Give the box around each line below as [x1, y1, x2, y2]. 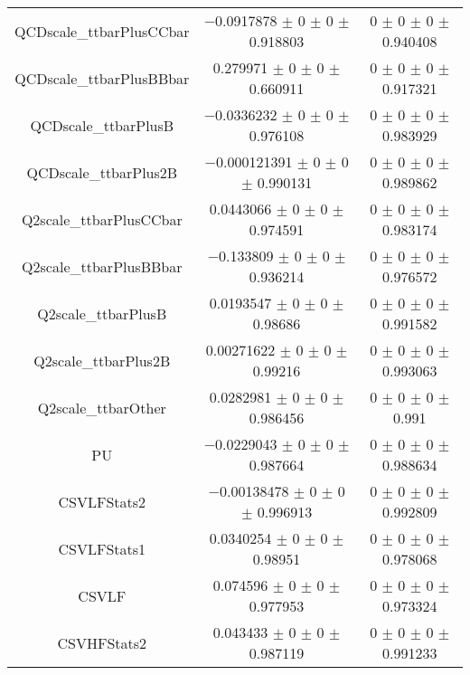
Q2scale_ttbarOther [37, 396, 166, 418]
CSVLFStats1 [58, 537, 146, 559]
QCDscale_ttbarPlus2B [26, 161, 178, 183]
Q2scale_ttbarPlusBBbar [22, 255, 183, 277]
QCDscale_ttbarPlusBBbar [14, 67, 190, 89]
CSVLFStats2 [58, 490, 146, 512]
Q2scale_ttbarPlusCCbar [21, 208, 183, 230]
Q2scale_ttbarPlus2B [33, 349, 171, 371]
